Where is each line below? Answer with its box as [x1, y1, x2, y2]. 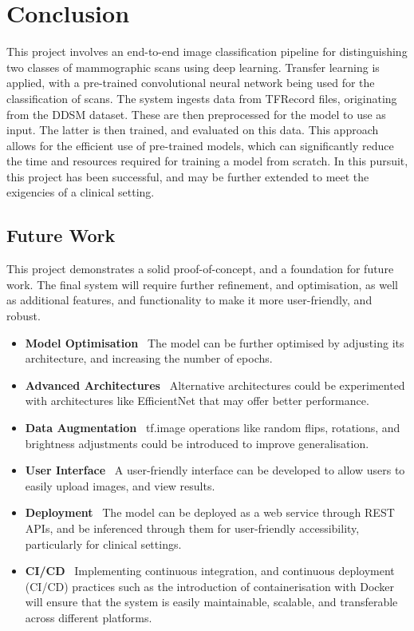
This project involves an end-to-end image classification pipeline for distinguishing [6, 43, 408, 60]
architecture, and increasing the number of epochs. [25, 350, 273, 367]
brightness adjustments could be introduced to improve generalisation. [25, 435, 369, 451]
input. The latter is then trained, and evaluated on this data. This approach [6, 121, 379, 138]
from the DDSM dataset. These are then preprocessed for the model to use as [6, 105, 386, 122]
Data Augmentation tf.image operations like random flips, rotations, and [25, 419, 400, 436]
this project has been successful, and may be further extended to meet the [6, 168, 369, 185]
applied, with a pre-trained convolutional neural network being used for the [6, 74, 375, 91]
